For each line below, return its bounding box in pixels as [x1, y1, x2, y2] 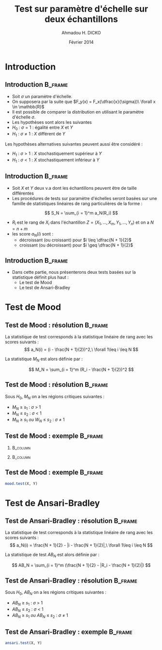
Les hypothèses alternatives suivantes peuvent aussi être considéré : [5, 141, 143, 147]
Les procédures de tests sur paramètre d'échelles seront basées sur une [12, 195, 157, 201]
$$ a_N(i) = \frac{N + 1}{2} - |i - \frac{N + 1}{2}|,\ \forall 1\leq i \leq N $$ [9, 542, 153, 548]
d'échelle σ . [12, 114, 36, 120]
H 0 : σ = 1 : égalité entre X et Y [12, 124, 74, 132]
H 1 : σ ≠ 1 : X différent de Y [12, 131, 66, 138]
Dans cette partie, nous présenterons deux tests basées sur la [12, 269, 136, 275]
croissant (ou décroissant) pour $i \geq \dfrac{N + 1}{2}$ [19, 242, 133, 248]
